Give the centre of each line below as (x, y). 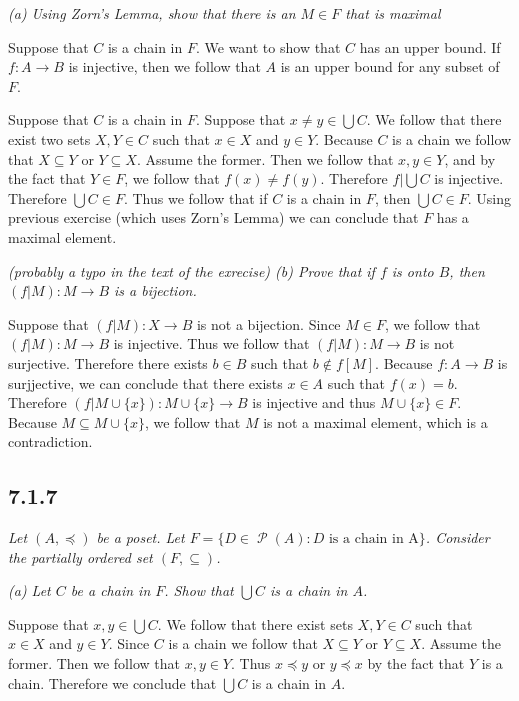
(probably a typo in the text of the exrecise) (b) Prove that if (191, 270)
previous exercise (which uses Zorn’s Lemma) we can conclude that (213, 217)
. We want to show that (268, 46)
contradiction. (50, 441)
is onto (412, 270)
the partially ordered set (80, 556)
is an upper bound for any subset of (390, 66)
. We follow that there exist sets (255, 623)
